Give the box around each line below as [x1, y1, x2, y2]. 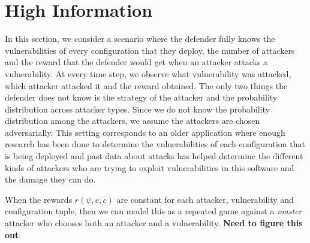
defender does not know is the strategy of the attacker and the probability [5, 91, 278, 104]
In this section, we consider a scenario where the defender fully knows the [5, 32, 275, 45]
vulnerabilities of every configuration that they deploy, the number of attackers [5, 44, 295, 56]
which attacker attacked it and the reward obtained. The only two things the [5, 79, 288, 92]
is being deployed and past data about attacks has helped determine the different [5, 150, 303, 162]
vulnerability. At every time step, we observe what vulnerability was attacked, [5, 67, 291, 80]
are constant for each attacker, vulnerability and [116, 193, 294, 205]
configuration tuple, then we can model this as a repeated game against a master [5, 205, 302, 217]
